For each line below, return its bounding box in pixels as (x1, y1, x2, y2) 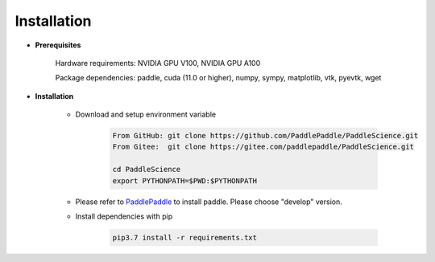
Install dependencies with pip (75, 211, 173, 221)
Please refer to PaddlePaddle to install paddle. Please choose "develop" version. (75, 197, 342, 207)
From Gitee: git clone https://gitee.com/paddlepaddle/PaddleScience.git (112, 142, 415, 152)
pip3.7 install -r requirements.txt (112, 233, 258, 243)
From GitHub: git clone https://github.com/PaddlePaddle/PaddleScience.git (112, 131, 419, 141)
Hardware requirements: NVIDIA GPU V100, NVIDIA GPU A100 (55, 58, 261, 68)
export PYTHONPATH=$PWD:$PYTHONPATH (112, 176, 258, 185)
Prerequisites (35, 40, 81, 50)
